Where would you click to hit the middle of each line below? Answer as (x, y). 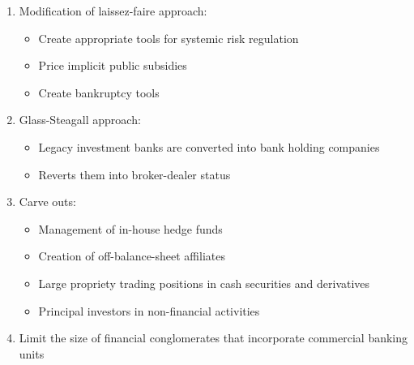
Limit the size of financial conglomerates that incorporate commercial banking (213, 338)
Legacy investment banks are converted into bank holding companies (209, 146)
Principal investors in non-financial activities (149, 310)
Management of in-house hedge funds (130, 228)
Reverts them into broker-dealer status (134, 174)
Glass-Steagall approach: (80, 120)
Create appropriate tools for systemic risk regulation (169, 38)
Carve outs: (47, 202)
